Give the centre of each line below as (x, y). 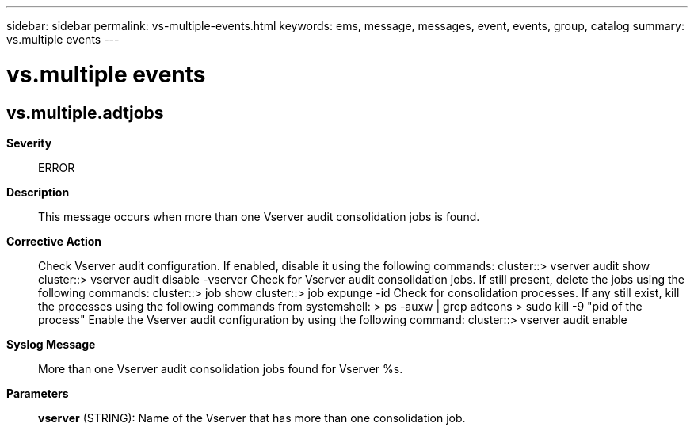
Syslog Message (51, 344)
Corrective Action (54, 241)
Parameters (38, 393)
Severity (29, 143)
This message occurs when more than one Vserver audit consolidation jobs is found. (259, 216)
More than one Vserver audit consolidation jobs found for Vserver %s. (221, 368)
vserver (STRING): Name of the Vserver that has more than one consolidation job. (252, 418)
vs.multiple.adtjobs (85, 113)
